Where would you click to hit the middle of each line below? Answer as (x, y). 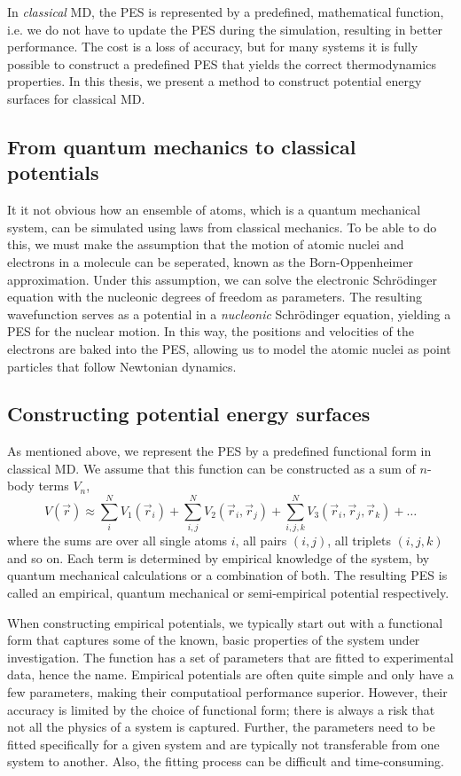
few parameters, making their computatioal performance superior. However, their (227, 691)
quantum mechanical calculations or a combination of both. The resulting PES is (227, 575)
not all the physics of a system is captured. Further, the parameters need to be (221, 727)
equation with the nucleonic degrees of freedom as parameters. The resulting (215, 297)
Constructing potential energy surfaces (189, 414)
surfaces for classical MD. (76, 98)
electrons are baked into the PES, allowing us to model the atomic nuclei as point (229, 348)
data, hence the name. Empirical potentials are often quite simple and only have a (230, 674)
